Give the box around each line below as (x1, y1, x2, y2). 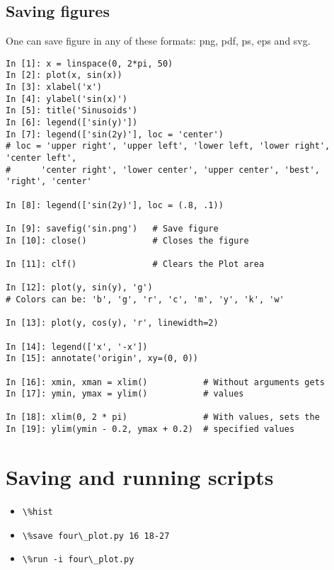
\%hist (22, 506, 53, 517)
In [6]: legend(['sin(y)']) (6, 118, 138, 128)
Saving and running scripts (6, 462, 274, 491)
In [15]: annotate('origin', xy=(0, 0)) (6, 353, 199, 364)
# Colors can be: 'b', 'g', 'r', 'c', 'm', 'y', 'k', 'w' (6, 294, 284, 304)
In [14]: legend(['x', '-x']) (6, 341, 148, 352)
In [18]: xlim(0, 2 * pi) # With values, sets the (6, 412, 320, 423)
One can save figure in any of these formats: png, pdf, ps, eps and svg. (6, 33, 311, 48)
